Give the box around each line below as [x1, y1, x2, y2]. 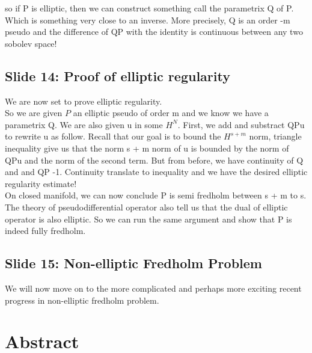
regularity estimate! [5, 177, 77, 189]
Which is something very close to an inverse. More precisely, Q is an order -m [5, 13, 290, 26]
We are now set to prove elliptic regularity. [5, 94, 162, 107]
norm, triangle [249, 130, 302, 143]
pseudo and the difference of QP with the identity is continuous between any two [5, 25, 303, 38]
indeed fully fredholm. [5, 224, 86, 237]
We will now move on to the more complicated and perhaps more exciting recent [5, 281, 302, 294]
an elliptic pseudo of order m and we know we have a [73, 106, 269, 119]
